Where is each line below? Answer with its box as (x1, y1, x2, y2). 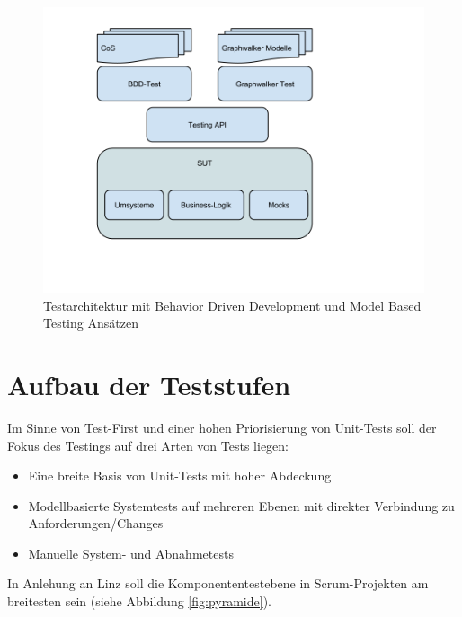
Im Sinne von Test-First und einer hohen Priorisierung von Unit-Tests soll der (7, 418, 437, 436)
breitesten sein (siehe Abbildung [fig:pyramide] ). (7, 592, 271, 611)
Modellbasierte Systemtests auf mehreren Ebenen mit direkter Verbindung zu (28, 496, 455, 515)
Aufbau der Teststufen (7, 366, 291, 402)
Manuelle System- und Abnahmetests (28, 543, 234, 562)
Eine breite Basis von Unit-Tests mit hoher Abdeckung (28, 466, 332, 485)
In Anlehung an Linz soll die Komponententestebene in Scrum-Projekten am (7, 574, 429, 593)
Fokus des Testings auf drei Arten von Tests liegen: (7, 436, 289, 454)
